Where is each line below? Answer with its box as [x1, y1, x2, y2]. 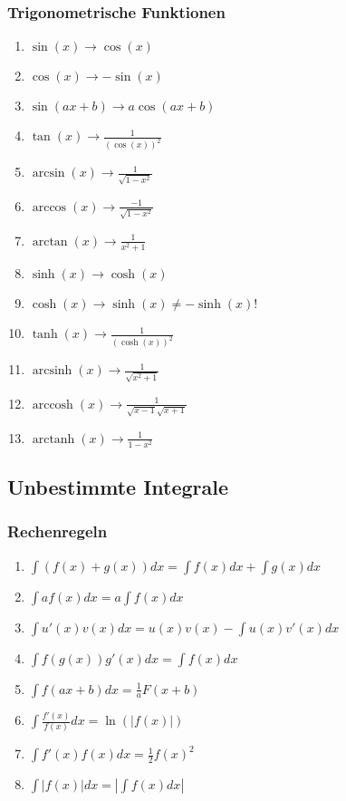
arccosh [32, 398, 73, 411]
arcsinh [32, 364, 72, 378]
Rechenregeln [7, 520, 108, 543]
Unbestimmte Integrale [7, 473, 229, 501]
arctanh [32, 432, 75, 446]
